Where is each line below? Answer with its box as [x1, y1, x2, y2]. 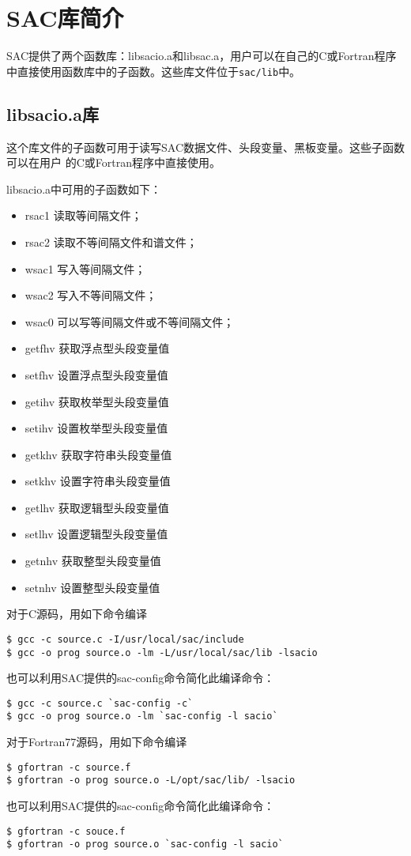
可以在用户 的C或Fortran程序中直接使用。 [6, 154, 221, 171]
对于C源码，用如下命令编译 [6, 605, 148, 622]
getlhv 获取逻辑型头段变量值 [25, 499, 169, 515]
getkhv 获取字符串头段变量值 [25, 446, 172, 462]
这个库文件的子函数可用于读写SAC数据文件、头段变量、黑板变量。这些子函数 [6, 138, 405, 155]
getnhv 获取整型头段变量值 [25, 552, 161, 569]
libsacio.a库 [6, 101, 100, 126]
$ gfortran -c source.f [6, 761, 131, 773]
